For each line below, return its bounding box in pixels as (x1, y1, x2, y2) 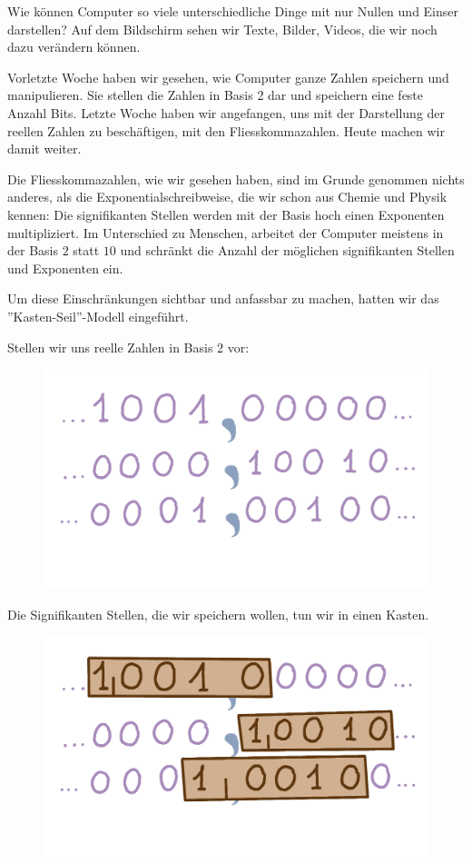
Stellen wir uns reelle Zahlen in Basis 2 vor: (7, 337, 250, 356)
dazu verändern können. (7, 37, 141, 56)
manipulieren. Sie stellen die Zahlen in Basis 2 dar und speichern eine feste (7, 85, 424, 104)
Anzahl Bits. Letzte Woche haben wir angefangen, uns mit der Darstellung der (7, 103, 446, 122)
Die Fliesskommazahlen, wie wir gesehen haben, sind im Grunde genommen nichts (7, 169, 465, 188)
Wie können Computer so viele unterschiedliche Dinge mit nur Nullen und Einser (7, 2, 459, 20)
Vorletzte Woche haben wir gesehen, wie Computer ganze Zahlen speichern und (7, 67, 449, 86)
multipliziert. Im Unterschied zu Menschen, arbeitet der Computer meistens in (7, 223, 444, 242)
